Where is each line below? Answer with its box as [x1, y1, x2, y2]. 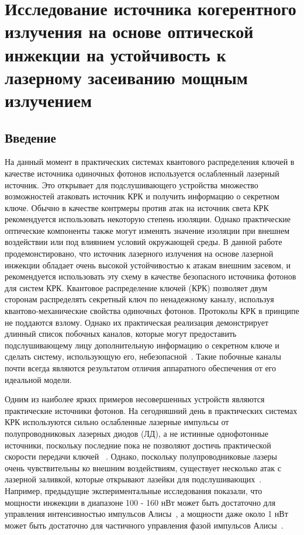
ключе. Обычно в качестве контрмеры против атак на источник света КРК [5, 201, 269, 213]
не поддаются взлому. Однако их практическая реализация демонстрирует [5, 316, 269, 328]
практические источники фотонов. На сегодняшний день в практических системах [5, 404, 298, 416]
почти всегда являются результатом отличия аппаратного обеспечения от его [5, 362, 277, 374]
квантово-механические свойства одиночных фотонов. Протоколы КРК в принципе [5, 305, 299, 317]
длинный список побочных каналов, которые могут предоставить [5, 327, 237, 340]
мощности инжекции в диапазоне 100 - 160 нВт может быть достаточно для [5, 496, 276, 508]
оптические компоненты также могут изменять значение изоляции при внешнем [5, 224, 290, 236]
